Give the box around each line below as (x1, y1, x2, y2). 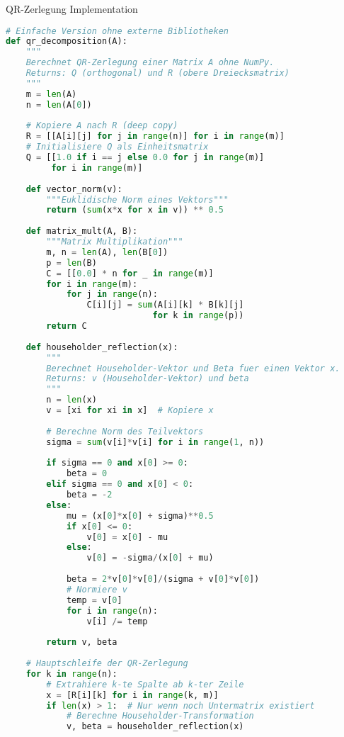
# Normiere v (66, 584, 127, 595)
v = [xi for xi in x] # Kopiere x (46, 405, 214, 416)
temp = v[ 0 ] (66, 595, 122, 605)
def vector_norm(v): (25, 184, 122, 194)
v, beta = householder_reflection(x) (66, 721, 244, 732)
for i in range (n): (66, 605, 158, 616)
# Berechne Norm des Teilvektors (46, 426, 204, 437)
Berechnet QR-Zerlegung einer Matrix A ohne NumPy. (25, 57, 275, 68)
